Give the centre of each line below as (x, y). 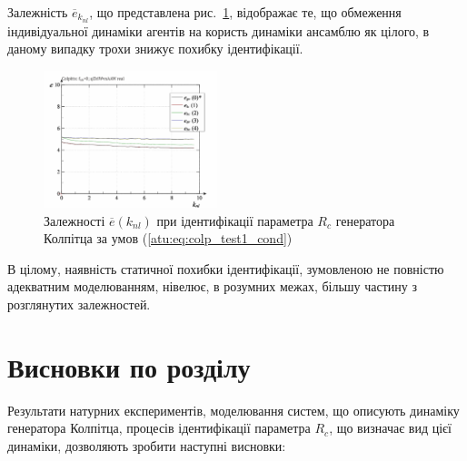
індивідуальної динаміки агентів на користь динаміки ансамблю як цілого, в (219, 30)
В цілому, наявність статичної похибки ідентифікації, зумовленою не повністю (226, 268)
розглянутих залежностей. (79, 304)
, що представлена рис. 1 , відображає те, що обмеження (245, 12)
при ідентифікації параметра (235, 220)
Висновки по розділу (129, 366)
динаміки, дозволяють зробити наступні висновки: (147, 445)
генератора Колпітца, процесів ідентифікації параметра (159, 428)
